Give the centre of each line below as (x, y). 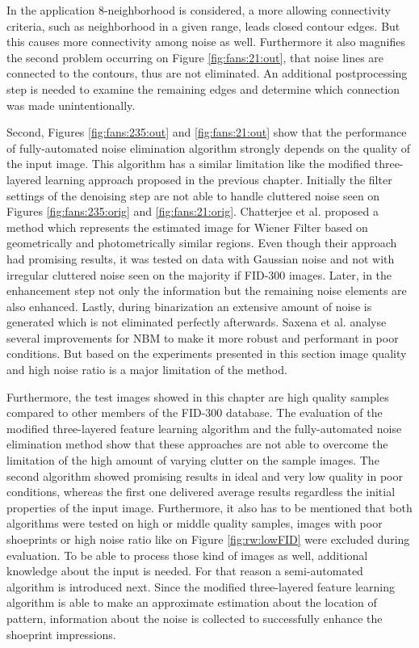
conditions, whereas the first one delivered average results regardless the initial (201, 492)
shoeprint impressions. (61, 634)
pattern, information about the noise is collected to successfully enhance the (195, 618)
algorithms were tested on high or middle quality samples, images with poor (195, 523)
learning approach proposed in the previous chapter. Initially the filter (218, 179)
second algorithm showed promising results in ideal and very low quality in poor (205, 475)
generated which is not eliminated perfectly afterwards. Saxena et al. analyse (197, 322)
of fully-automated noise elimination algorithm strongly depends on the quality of (209, 147)
